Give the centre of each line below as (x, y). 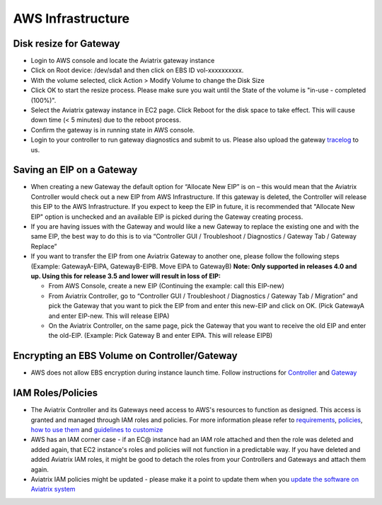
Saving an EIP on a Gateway (75, 170)
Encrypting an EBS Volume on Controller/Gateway (125, 356)
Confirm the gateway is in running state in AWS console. (113, 130)
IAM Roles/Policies (56, 393)
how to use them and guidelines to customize (97, 429)
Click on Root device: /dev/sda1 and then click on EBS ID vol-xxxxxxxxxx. (137, 70)
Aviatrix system (53, 489)
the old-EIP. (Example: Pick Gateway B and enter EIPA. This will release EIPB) (161, 336)
